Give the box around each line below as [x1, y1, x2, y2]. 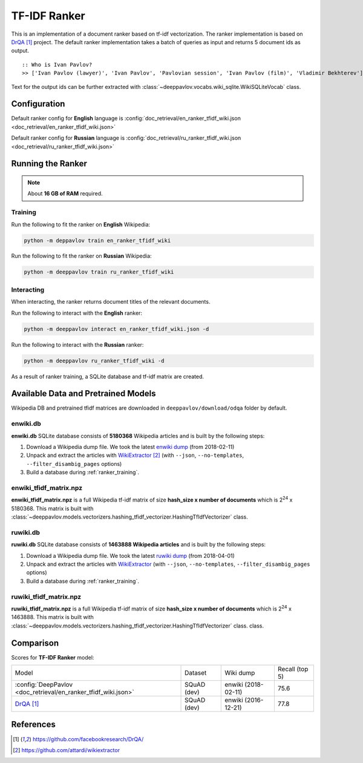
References [11, 719, 56, 730]
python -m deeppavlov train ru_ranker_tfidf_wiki [24, 269, 174, 275]
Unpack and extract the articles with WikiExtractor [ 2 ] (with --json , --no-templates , [26, 451, 244, 459]
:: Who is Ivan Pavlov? [22, 61, 93, 68]
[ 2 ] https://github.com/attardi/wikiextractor [13, 746, 120, 753]
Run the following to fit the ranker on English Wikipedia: [11, 221, 151, 228]
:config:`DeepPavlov [15, 680, 73, 689]
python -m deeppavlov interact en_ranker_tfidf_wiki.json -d [24, 326, 209, 332]
